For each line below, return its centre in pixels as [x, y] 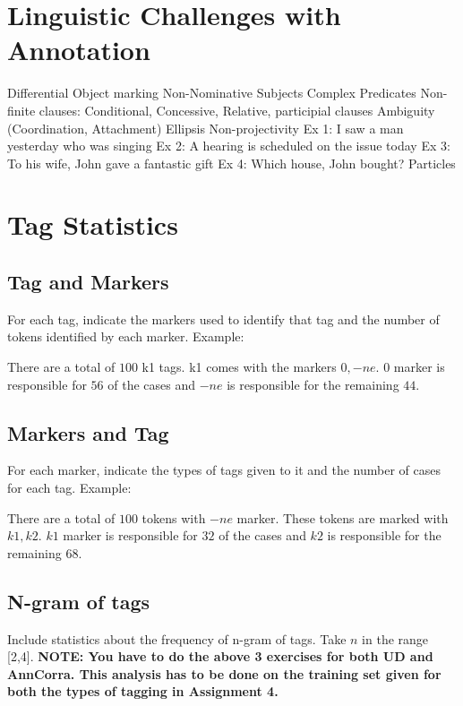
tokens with [174, 517]
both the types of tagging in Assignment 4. [143, 691]
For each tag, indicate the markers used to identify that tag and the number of [223, 319]
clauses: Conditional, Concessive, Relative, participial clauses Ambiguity [237, 110]
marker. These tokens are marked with [343, 517]
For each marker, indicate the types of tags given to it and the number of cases [224, 470]
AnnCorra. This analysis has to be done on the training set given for [224, 673]
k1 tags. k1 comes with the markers [239, 367]
